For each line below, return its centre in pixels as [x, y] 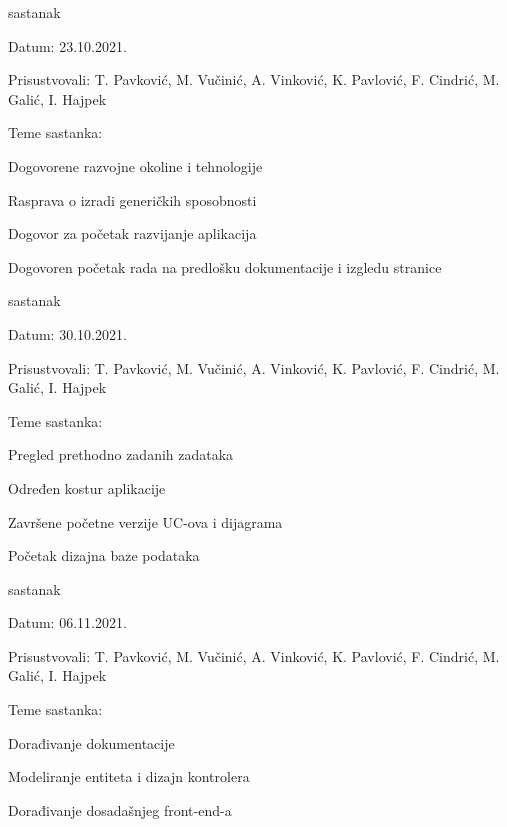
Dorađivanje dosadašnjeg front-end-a [120, 809]
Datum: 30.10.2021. [67, 333]
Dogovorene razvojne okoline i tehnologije [135, 165]
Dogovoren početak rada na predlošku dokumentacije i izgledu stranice [225, 266]
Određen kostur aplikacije [87, 487]
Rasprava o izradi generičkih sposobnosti [132, 199]
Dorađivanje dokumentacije [91, 742]
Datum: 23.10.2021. [67, 45]
